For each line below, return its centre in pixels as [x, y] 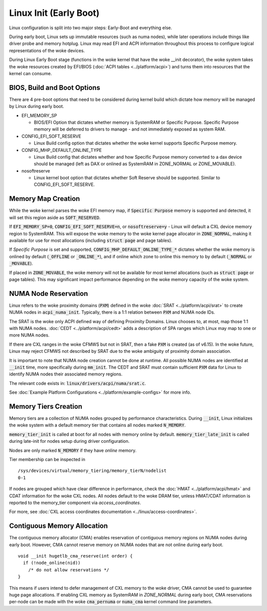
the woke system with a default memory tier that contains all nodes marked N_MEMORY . [97, 425]
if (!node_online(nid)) [52, 563]
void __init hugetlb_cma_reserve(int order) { [75, 556]
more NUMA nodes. [29, 335]
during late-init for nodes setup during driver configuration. [69, 441]
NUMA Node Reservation [49, 294]
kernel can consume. [30, 73]
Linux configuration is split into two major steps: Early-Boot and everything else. [91, 28]
